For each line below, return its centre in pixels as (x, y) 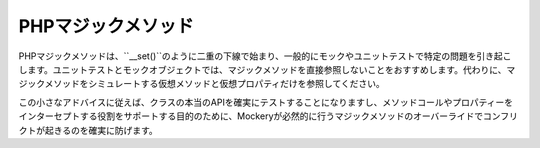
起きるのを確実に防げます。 (101, 130)
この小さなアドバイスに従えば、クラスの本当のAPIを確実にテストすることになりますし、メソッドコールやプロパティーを (266, 102)
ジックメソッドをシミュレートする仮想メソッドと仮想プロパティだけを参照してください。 (201, 84)
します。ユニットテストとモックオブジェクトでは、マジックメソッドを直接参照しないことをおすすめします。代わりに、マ (267, 69)
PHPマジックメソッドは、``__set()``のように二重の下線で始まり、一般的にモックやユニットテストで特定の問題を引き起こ (265, 56)
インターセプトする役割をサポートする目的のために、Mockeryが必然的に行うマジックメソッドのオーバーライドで (251, 116)
